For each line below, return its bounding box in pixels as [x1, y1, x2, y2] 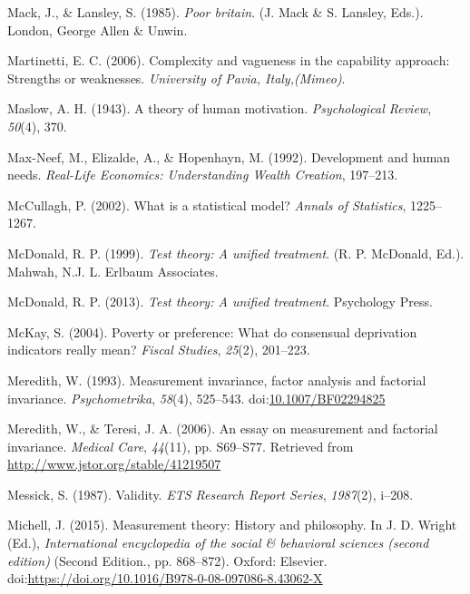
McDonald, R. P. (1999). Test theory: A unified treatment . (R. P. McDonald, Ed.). [7, 243, 465, 262]
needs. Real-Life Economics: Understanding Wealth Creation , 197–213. [7, 165, 398, 184]
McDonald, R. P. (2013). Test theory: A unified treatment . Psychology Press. [7, 292, 433, 311]
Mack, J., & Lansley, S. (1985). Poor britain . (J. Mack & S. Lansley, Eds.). [7, 3, 424, 21]
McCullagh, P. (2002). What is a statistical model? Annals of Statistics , [7, 195, 406, 214]
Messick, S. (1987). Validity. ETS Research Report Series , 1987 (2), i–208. [7, 484, 414, 503]
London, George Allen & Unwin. [7, 20, 188, 39]
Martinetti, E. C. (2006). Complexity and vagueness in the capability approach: [7, 51, 450, 70]
